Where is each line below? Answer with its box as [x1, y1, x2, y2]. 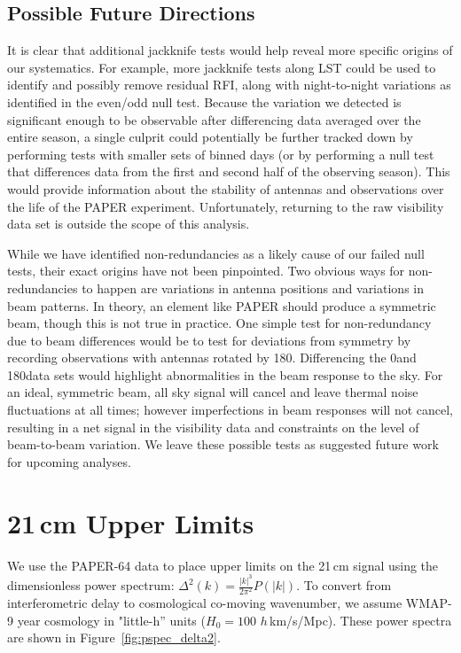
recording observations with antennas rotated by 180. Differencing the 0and [7, 348, 417, 367]
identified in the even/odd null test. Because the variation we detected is [7, 92, 402, 111]
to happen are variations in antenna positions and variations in [82, 278, 424, 297]
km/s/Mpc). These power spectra [270, 610, 452, 629]
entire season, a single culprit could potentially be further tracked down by [7, 128, 413, 146]
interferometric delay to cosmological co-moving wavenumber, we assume [7, 594, 402, 612]
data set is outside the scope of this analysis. [7, 214, 250, 233]
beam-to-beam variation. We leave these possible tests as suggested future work [7, 435, 439, 454]
